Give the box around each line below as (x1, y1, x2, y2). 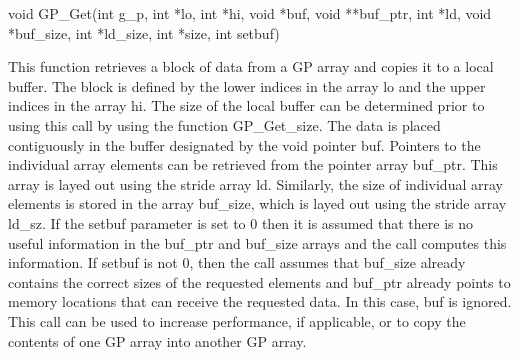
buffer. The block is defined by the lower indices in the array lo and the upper (8, 75, 486, 96)
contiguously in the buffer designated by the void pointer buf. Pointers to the (8, 134, 481, 155)
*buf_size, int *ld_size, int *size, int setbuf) (8, 22, 280, 43)
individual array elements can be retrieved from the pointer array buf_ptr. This (8, 154, 498, 175)
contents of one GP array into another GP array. (8, 330, 307, 351)
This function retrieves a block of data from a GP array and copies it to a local (8, 56, 494, 77)
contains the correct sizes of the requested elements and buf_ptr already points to (8, 271, 511, 292)
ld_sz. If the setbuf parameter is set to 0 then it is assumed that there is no (8, 212, 474, 233)
